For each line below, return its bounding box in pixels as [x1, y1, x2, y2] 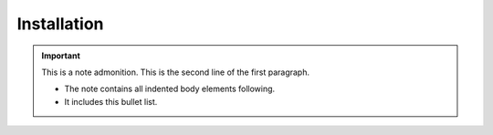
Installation [16, 14, 104, 34]
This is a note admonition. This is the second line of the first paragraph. [41, 67, 310, 78]
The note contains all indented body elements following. [64, 83, 276, 95]
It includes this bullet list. [64, 96, 158, 107]
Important [41, 50, 81, 61]
